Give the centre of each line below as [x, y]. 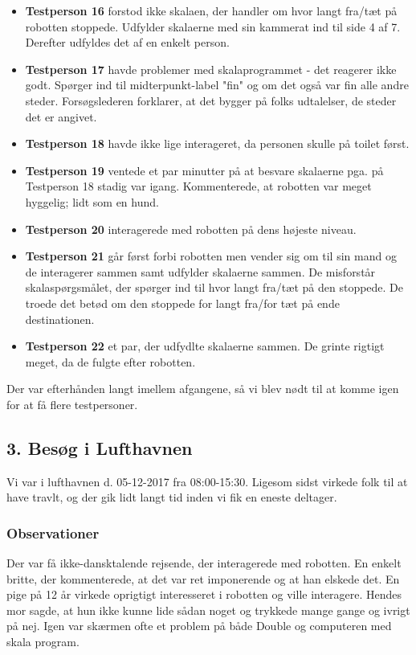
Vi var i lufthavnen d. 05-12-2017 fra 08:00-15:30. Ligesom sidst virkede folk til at [207, 481]
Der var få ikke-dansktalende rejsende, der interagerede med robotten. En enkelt [204, 563]
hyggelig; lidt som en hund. [92, 201]
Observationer [53, 532]
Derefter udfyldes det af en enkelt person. [127, 42]
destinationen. [60, 319]
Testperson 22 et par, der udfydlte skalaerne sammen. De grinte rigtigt [205, 346]
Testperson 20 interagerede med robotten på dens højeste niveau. [191, 229]
